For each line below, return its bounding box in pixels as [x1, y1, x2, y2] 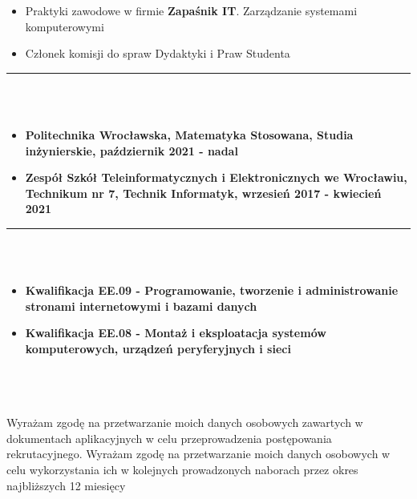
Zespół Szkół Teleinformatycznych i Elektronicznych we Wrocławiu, [25, 169, 407, 186]
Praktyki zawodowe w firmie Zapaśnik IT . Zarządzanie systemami [25, 2, 358, 18]
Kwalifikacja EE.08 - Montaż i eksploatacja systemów [25, 324, 326, 341]
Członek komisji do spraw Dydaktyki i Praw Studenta [25, 45, 290, 62]
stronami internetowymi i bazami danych [25, 297, 257, 314]
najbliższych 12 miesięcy [6, 477, 126, 493]
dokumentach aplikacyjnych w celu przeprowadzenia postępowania [6, 429, 332, 446]
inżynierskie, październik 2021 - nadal [25, 142, 238, 159]
